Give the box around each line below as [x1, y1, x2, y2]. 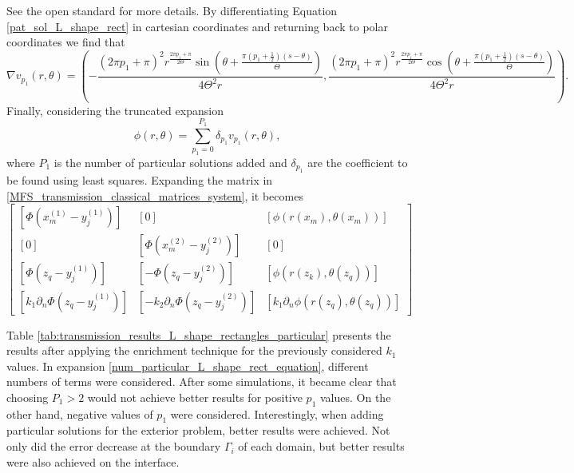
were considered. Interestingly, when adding [170, 405, 384, 422]
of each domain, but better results [238, 438, 405, 455]
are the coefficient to [307, 153, 408, 170]
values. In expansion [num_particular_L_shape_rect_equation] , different [6, 357, 369, 374]
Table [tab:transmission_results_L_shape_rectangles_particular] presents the [6, 326, 391, 343]
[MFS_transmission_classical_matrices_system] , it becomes [6, 187, 303, 204]
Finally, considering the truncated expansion [6, 101, 224, 118]
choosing [6, 388, 49, 405]
